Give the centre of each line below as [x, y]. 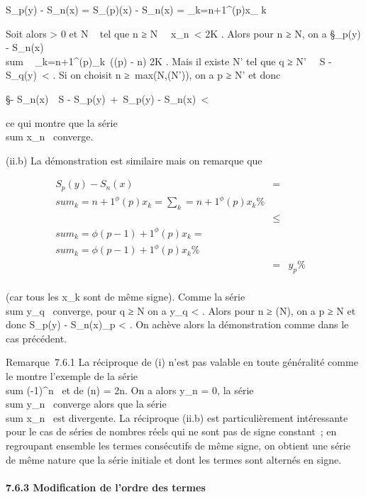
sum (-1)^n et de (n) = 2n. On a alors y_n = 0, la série [130, 390]
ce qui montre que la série [62, 122]
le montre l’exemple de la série [72, 376]
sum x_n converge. [50, 136]
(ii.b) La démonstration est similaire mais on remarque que [134, 160]
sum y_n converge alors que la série [86, 404]
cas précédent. [37, 338]
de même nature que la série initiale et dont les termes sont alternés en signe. [174, 459]
